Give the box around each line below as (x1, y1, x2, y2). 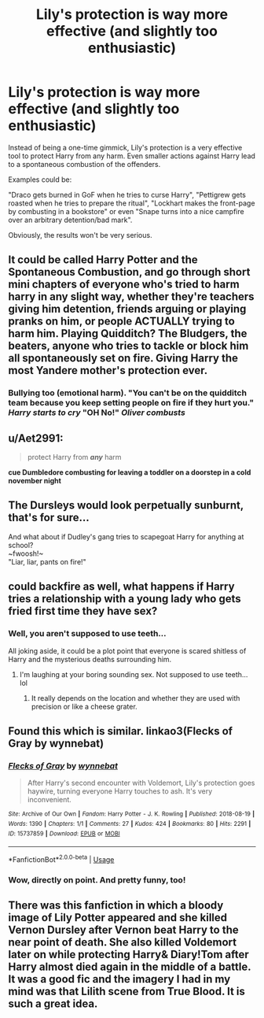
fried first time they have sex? (8, 605, 158, 618)
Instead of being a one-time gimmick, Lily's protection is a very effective (8, 143, 243, 152)
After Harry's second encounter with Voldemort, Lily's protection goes (27, 778, 255, 788)
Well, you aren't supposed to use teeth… (8, 628, 167, 639)
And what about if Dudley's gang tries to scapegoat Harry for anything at (8, 531, 244, 541)
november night (8, 476, 61, 486)
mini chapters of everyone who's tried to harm (8, 278, 240, 291)
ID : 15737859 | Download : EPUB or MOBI (8, 829, 120, 838)
